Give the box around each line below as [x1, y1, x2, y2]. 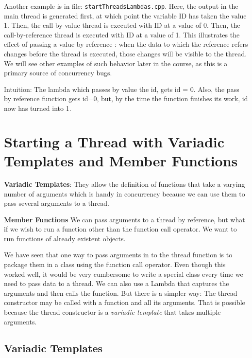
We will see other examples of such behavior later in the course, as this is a [4, 58, 228, 68]
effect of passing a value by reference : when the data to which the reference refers [4, 39, 248, 49]
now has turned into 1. [4, 103, 71, 113]
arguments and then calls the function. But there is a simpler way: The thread [4, 287, 237, 298]
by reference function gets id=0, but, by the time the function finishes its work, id [4, 93, 248, 104]
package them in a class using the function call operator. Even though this [4, 259, 226, 269]
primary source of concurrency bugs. [4, 68, 112, 78]
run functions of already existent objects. [4, 233, 126, 243]
